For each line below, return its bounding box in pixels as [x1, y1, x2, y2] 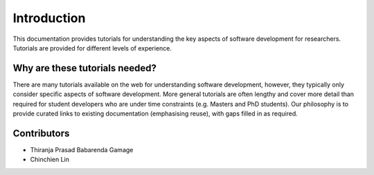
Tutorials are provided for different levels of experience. [12, 44, 172, 52]
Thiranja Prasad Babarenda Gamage [30, 145, 134, 154]
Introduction [12, 10, 86, 26]
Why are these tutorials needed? [12, 62, 157, 74]
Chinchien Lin [30, 156, 69, 164]
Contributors [12, 127, 70, 139]
